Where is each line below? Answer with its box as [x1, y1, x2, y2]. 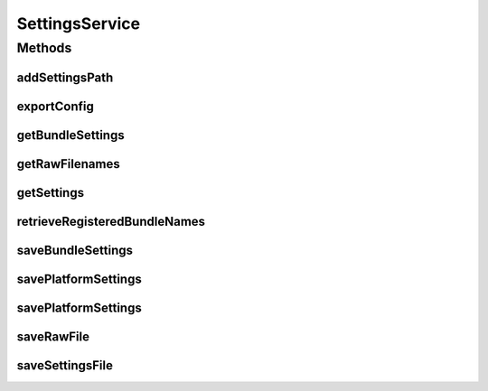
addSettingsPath [16, 70, 114, 85]
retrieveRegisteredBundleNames [16, 213, 206, 229]
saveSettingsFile [16, 358, 113, 373]
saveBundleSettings [16, 242, 134, 257]
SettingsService [16, 14, 140, 33]
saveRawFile [16, 329, 90, 344]
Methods [16, 40, 72, 56]
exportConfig [16, 98, 95, 114]
